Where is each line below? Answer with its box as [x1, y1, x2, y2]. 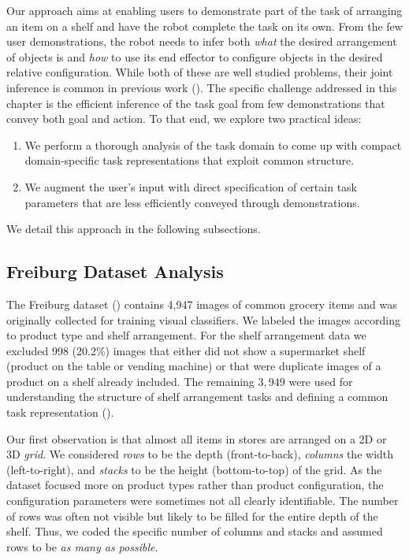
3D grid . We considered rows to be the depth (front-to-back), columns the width [6, 446, 394, 462]
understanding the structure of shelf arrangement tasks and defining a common [6, 388, 389, 405]
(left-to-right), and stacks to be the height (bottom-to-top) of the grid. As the [6, 461, 382, 477]
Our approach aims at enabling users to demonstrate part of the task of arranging [6, 2, 403, 18]
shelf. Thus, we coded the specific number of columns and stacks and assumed [6, 523, 383, 540]
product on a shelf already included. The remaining [6, 373, 255, 389]
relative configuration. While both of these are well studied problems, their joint [6, 64, 393, 80]
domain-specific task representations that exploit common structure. [24, 152, 355, 169]
